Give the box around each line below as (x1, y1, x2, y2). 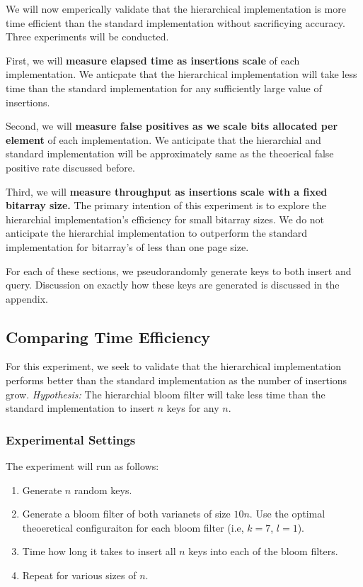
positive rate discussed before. (6, 160, 135, 174)
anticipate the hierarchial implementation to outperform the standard (6, 225, 308, 240)
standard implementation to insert (6, 401, 154, 415)
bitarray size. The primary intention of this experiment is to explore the (6, 198, 327, 213)
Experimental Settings (6, 430, 136, 448)
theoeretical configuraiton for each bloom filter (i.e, (22, 520, 244, 535)
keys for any (166, 401, 219, 415)
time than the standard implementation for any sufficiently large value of (6, 80, 322, 95)
